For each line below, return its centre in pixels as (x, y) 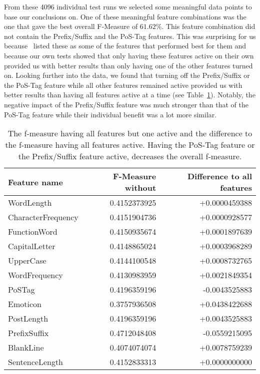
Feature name (35, 182)
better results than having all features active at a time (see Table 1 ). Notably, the (130, 95)
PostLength (28, 319)
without (140, 188)
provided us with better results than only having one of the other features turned (128, 65)
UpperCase (27, 261)
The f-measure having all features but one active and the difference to (130, 133)
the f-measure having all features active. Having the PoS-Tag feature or (130, 145)
